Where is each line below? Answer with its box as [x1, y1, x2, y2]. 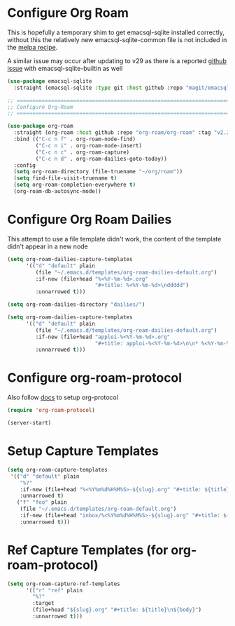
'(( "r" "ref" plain [25, 587, 83, 594]
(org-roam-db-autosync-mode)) [13, 188, 101, 195]
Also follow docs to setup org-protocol [7, 393, 119, 401]
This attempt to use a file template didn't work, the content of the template [7, 234, 222, 243]
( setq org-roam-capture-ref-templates [7, 580, 120, 587]
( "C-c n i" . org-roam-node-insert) [35, 142, 142, 149]
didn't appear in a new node [7, 242, 89, 251]
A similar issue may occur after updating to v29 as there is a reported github [7, 56, 227, 65]
